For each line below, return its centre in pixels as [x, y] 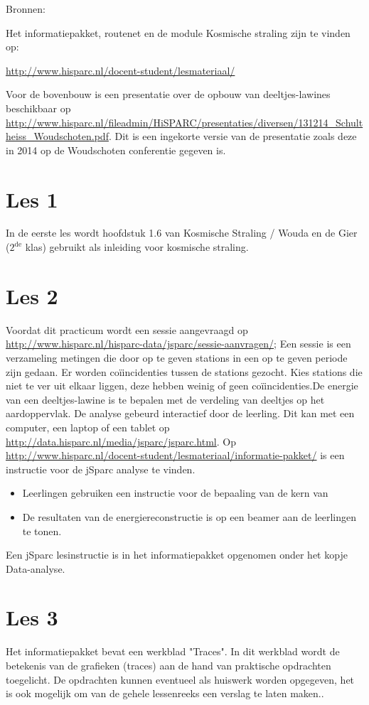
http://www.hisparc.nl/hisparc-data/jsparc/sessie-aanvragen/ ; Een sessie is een [178, 344]
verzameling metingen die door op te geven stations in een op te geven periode [177, 357]
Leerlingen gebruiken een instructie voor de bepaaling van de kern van [175, 493]
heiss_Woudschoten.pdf [57, 136]
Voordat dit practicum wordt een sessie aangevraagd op [127, 329]
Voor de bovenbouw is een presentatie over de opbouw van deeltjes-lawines [168, 94]
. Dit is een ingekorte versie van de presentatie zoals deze [232, 136]
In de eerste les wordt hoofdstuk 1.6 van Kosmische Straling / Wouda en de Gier [182, 233]
